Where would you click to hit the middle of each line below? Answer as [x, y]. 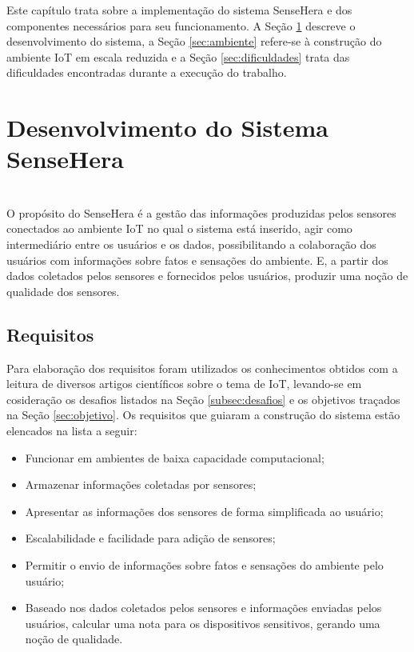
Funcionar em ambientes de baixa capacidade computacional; [175, 457]
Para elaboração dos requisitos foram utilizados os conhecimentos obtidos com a [202, 368]
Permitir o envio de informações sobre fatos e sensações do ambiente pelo [204, 564]
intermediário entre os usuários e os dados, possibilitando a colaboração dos [191, 244]
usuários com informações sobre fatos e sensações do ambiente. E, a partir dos [197, 260]
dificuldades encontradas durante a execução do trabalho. [147, 72]
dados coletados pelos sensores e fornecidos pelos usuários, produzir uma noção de [207, 276]
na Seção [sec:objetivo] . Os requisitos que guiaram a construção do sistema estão [203, 415]
